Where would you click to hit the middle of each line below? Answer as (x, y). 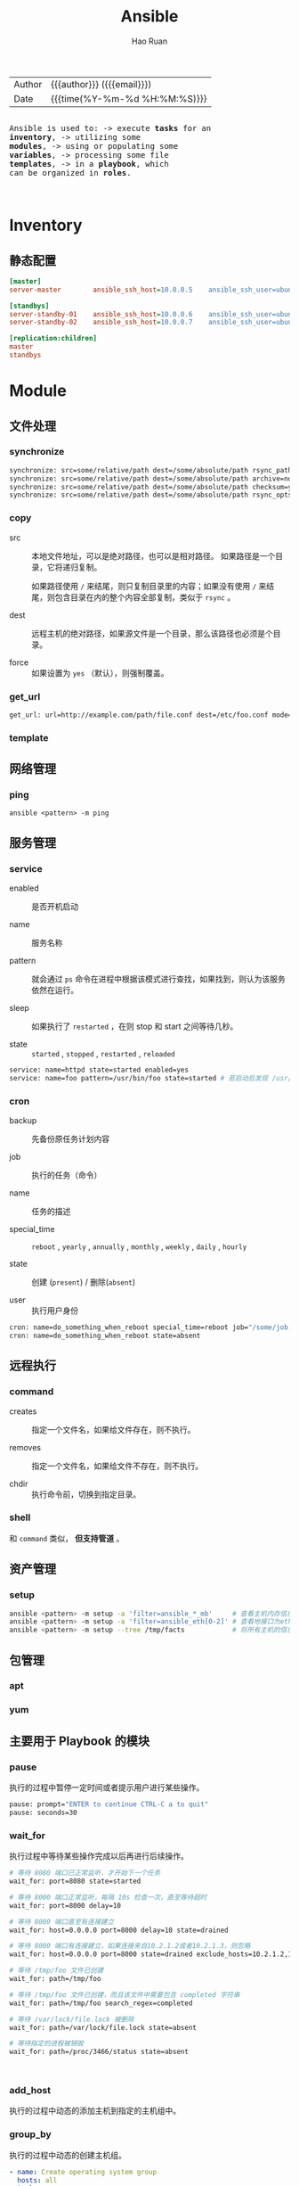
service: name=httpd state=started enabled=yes (99, 1070)
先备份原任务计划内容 (70, 1139)
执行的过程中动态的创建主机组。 (68, 2155)
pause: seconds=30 (43, 1812)
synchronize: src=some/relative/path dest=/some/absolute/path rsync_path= (153, 470)
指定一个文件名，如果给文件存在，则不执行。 (113, 1429)
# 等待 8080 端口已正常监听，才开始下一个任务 (85, 1873)
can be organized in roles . (70, 173)
